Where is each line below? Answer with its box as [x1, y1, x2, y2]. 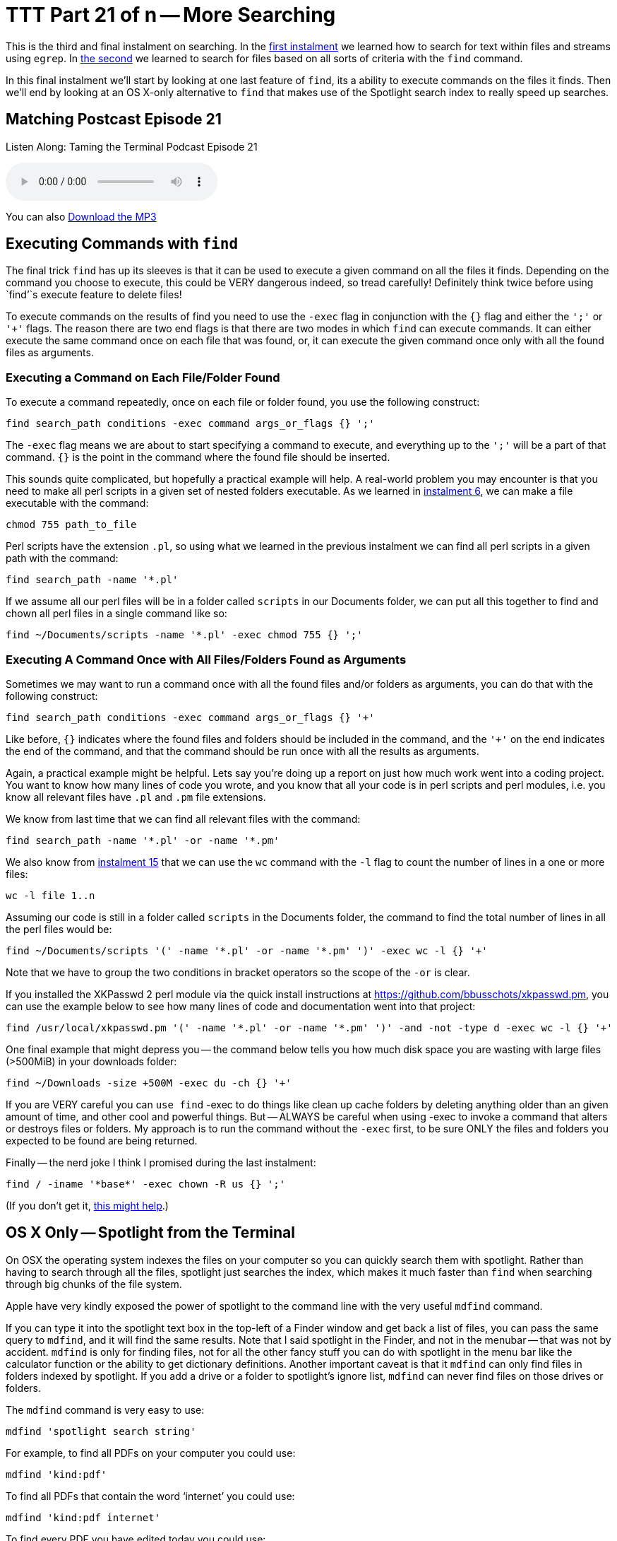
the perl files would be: [6, 922, 112, 935]
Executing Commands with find [6, 235, 239, 253]
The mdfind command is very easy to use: [6, 1403, 205, 1416]
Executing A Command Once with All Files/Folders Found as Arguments [6, 652, 407, 667]
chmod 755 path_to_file [6, 519, 137, 531]
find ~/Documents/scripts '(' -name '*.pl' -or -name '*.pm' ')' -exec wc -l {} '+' [6, 944, 488, 956]
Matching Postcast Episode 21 [6, 110, 222, 129]
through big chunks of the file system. [6, 1277, 182, 1290]
